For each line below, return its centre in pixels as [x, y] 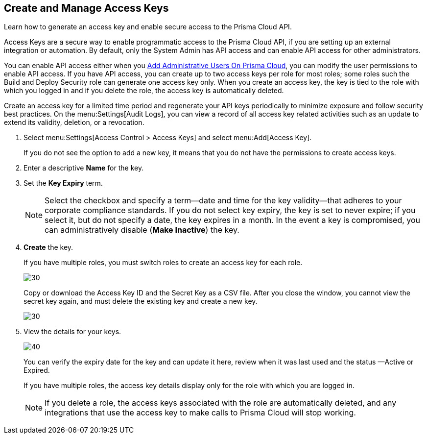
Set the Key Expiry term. [63, 183]
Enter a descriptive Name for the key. [84, 168]
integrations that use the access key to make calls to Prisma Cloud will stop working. [200, 413]
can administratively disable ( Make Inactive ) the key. [142, 230]
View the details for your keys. [72, 332]
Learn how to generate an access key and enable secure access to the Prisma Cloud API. [148, 27]
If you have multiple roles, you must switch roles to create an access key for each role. [163, 263]
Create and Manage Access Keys [86, 8]
